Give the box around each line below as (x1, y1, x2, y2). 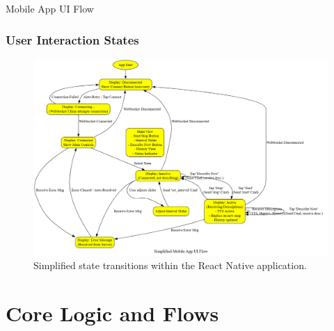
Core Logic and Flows (6, 298, 219, 327)
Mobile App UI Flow (6, 1, 94, 15)
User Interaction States (6, 31, 139, 48)
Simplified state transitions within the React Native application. (33, 258, 307, 273)
